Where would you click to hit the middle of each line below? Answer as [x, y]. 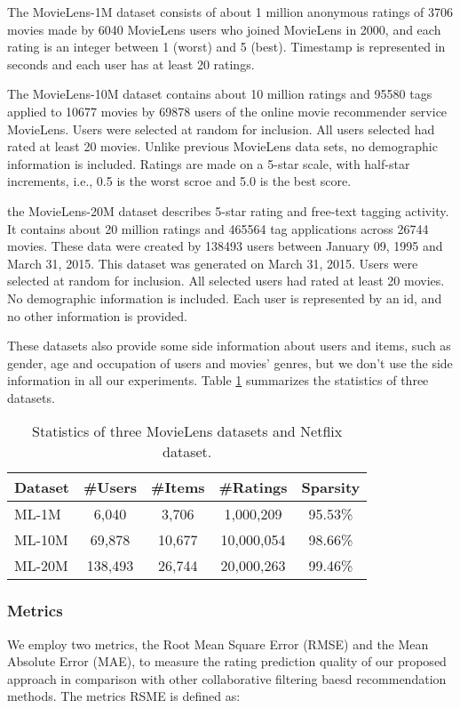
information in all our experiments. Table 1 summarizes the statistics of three [218, 380]
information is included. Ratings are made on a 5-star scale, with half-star [209, 163]
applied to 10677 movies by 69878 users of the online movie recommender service [227, 111]
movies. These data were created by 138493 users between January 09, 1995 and [225, 246]
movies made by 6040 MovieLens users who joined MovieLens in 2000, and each [224, 29]
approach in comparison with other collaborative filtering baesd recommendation [227, 678]
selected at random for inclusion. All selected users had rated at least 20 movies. [226, 281]
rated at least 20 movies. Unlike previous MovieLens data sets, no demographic [222, 146]
